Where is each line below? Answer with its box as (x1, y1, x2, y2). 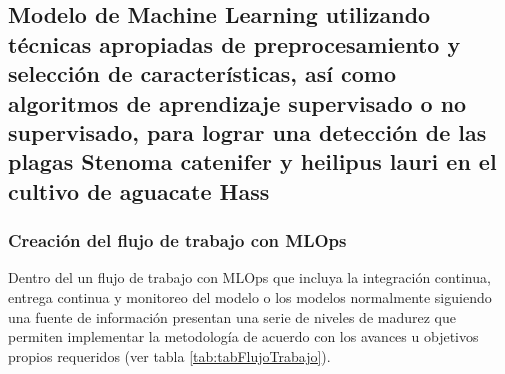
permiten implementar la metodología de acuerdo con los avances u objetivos (8, 326, 479, 347)
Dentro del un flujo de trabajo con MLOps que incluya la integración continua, (8, 267, 491, 288)
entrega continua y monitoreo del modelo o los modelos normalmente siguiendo (8, 286, 492, 307)
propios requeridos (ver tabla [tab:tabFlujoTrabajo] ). (8, 345, 331, 366)
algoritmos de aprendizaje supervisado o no (8, 87, 467, 118)
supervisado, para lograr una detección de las (8, 116, 487, 147)
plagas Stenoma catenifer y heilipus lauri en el (8, 146, 497, 177)
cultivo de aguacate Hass (8, 175, 270, 206)
